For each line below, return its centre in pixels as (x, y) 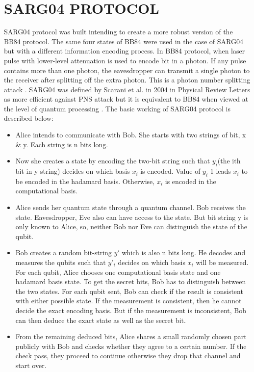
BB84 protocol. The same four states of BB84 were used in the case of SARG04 (124, 41)
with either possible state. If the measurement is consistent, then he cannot (128, 301)
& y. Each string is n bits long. (62, 144)
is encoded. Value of (170, 171)
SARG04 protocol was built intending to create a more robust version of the (118, 32)
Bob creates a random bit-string (63, 252)
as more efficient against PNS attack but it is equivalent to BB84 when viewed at (126, 99)
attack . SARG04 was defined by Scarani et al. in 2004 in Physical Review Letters (127, 89)
